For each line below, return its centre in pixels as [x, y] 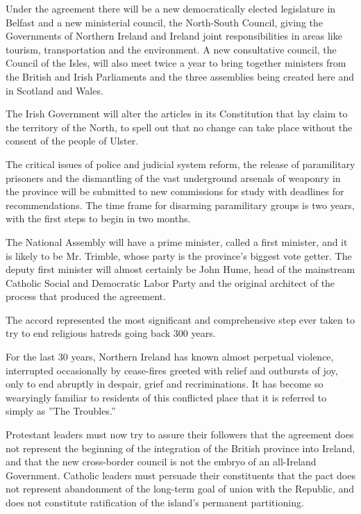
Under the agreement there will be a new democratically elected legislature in [171, 8]
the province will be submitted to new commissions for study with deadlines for [175, 191]
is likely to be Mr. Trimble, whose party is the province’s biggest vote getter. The [179, 255]
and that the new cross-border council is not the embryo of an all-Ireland [161, 462]
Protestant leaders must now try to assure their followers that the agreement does [180, 434]
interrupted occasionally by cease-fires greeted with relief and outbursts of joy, [172, 370]
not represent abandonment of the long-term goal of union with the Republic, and [180, 489]
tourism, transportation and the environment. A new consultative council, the [171, 49]
